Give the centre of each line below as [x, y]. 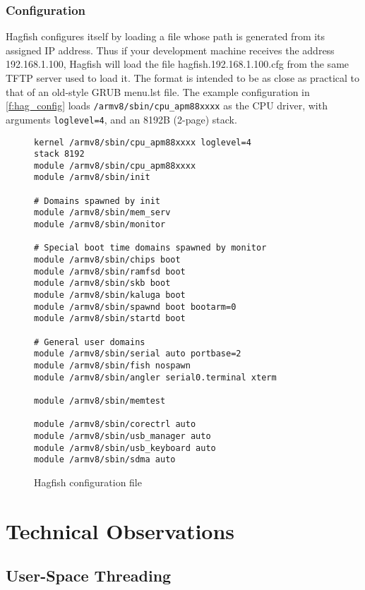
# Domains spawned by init [97, 201]
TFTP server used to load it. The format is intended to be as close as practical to [183, 78]
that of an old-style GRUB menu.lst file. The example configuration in [158, 91]
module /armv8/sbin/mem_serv [102, 213]
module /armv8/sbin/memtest [100, 401]
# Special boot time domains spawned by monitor [150, 248]
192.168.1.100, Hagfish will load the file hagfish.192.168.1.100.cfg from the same [178, 64]
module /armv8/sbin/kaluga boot [110, 295]
